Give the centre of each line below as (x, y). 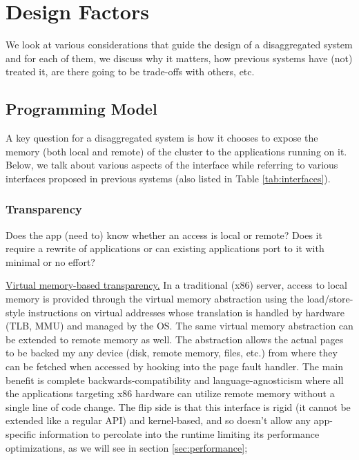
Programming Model (81, 109)
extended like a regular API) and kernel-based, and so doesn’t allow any (158, 420)
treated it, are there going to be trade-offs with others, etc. (130, 71)
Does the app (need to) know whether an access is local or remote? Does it (164, 234)
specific (21, 434)
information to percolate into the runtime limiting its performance (179, 434)
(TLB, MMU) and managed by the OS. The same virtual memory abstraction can (179, 326)
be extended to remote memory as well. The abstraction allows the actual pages (175, 339)
